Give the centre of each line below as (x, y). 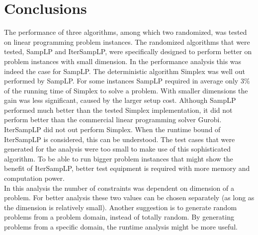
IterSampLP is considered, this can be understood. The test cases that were (120, 139)
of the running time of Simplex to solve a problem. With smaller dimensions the (126, 90)
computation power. (34, 178)
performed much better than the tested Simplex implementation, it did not (118, 110)
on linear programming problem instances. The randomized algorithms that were (127, 41)
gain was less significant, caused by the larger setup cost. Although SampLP (120, 100)
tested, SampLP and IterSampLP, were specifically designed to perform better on (128, 51)
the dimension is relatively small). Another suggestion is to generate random (121, 207)
